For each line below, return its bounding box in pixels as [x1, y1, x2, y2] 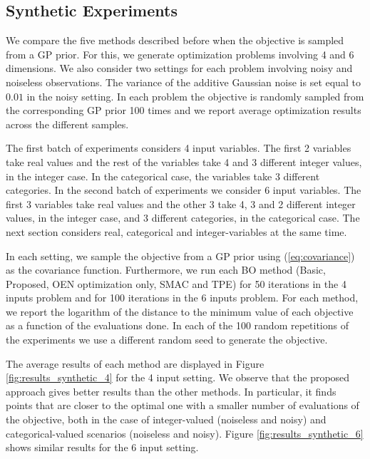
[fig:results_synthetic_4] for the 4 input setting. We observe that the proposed [6, 370, 350, 385]
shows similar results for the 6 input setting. [6, 440, 199, 455]
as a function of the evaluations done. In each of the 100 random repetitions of [6, 318, 349, 333]
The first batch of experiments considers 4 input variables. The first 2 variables [6, 140, 351, 155]
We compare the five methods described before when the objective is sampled [6, 33, 344, 48]
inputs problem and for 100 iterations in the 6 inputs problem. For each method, [6, 290, 359, 305]
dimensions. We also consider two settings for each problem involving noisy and [6, 61, 353, 76]
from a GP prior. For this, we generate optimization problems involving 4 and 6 [6, 46, 354, 61]
